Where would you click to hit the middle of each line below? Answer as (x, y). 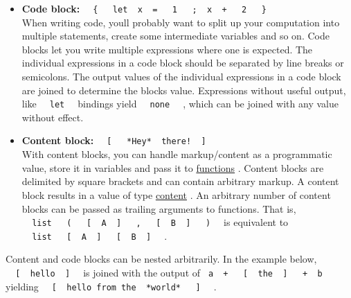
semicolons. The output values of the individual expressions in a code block (181, 77)
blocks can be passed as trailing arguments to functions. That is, (159, 208)
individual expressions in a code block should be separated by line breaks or (183, 63)
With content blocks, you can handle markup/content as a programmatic (177, 154)
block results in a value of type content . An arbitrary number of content (176, 194)
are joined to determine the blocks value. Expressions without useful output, (184, 90)
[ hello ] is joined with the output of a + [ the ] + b (169, 272)
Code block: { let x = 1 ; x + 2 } (144, 8)
